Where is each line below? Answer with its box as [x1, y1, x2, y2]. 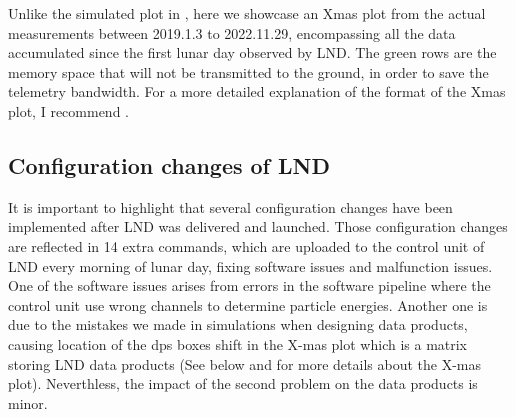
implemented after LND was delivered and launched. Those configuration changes [8, 216, 508, 237]
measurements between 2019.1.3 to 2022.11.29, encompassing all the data [8, 22, 456, 43]
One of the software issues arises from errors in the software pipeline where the [8, 275, 491, 296]
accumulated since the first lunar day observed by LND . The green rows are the [8, 42, 497, 63]
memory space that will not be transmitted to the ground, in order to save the [8, 61, 489, 82]
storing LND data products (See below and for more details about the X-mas [8, 353, 481, 374]
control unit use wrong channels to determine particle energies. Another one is [8, 294, 488, 315]
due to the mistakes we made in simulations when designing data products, [8, 314, 468, 335]
